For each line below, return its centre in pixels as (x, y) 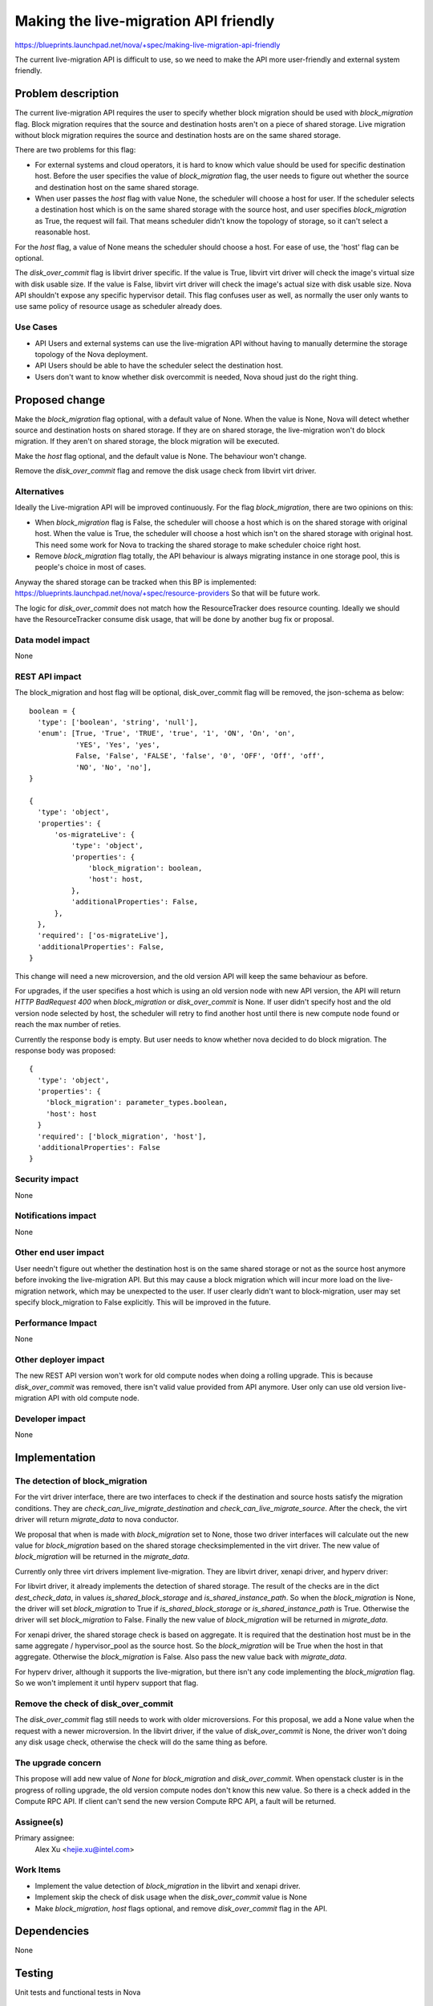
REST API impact (48, 676)
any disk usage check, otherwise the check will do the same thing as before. (141, 1742)
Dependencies (52, 1931)
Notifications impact (55, 1216)
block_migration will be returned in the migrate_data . (102, 1557)
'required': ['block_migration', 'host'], (122, 1136)
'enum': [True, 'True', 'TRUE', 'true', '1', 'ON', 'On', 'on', (166, 733)
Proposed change (60, 400)
